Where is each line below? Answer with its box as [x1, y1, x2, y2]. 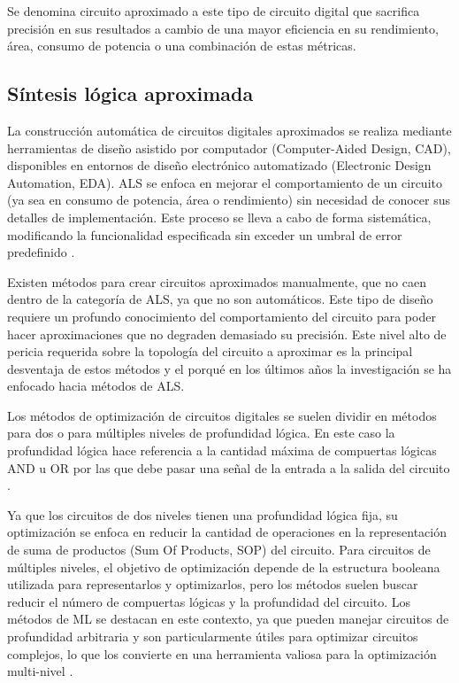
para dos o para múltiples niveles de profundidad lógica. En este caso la [7, 423, 395, 442]
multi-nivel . [7, 662, 73, 680]
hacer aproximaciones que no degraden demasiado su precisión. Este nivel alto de [7, 324, 447, 343]
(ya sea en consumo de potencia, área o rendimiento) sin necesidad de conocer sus [7, 190, 451, 209]
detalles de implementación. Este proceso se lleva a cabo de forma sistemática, [7, 207, 432, 226]
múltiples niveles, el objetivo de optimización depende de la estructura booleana [7, 557, 440, 576]
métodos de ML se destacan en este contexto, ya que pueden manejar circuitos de [7, 609, 449, 628]
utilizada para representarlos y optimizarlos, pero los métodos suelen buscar [7, 575, 418, 594]
